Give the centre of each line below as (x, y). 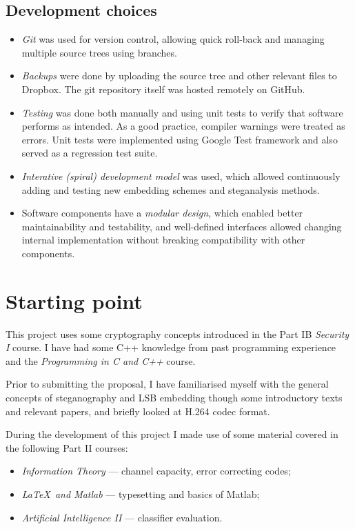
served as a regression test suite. (90, 153)
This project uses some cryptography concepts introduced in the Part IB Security (177, 333)
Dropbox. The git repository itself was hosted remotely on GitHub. (163, 89)
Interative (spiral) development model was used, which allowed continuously (181, 176)
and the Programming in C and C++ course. (101, 360)
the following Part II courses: (67, 447)
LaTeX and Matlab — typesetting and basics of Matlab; (141, 493)
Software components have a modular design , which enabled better (162, 213)
